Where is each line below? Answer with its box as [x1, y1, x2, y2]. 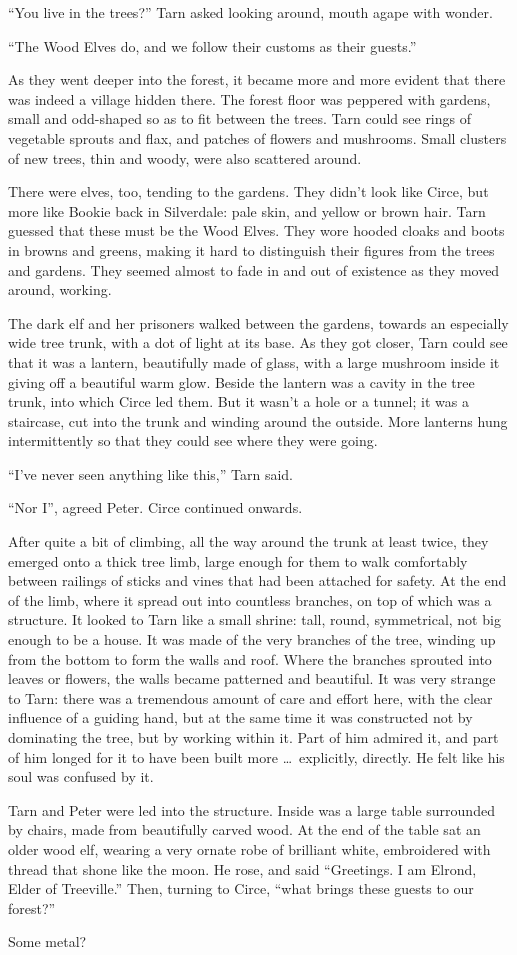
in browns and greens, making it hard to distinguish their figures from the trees [8, 239, 495, 260]
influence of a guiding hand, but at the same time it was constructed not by [8, 707, 473, 728]
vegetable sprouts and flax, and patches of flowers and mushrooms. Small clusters [8, 127, 507, 148]
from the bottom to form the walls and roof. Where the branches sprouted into [8, 648, 492, 669]
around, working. [8, 279, 112, 300]
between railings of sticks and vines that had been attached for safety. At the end [8, 570, 507, 591]
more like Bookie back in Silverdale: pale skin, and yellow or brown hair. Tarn [8, 200, 486, 221]
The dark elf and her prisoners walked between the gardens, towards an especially [8, 312, 509, 333]
